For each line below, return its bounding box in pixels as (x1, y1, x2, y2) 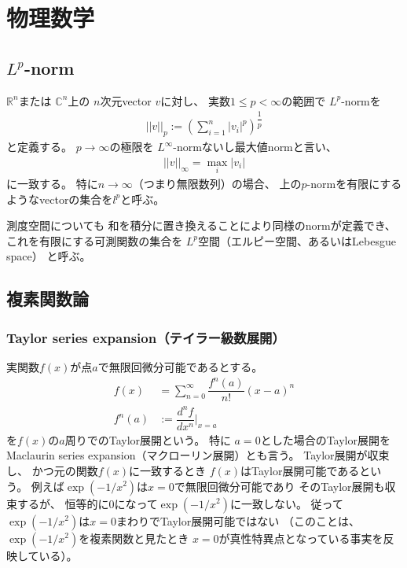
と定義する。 (6, 138, 72, 155)
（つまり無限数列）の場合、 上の (132, 175, 302, 191)
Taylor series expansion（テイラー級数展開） (6, 327, 285, 347)
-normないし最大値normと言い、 (173, 138, 337, 155)
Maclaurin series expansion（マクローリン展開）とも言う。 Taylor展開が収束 (6, 447, 390, 463)
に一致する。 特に (6, 175, 98, 191)
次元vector (100, 92, 152, 109)
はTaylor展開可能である (240, 462, 360, 478)
